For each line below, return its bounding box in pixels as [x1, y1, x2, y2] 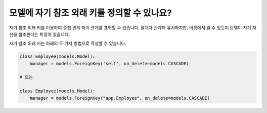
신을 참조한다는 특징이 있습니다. [9, 31, 70, 37]
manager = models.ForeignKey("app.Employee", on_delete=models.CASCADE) [30, 95, 210, 101]
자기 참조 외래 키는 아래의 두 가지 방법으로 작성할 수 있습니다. [9, 40, 127, 46]
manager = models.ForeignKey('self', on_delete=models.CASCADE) [30, 61, 189, 66]
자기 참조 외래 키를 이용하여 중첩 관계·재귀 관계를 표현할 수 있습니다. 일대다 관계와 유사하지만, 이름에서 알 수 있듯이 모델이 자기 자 [9, 25, 257, 31]
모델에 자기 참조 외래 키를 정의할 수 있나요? [9, 7, 172, 18]
